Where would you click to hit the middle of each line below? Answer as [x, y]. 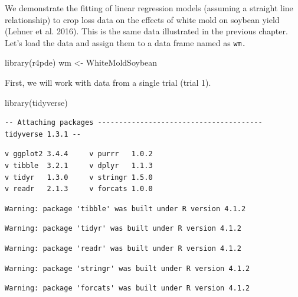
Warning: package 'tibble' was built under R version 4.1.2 [125, 209]
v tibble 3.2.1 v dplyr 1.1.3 [79, 166]
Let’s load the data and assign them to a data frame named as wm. [125, 42]
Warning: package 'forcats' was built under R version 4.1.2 [127, 288]
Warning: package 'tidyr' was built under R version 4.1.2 [123, 229]
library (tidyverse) [36, 102]
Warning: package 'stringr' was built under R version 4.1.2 [127, 268]
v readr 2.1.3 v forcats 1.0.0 [79, 189]
